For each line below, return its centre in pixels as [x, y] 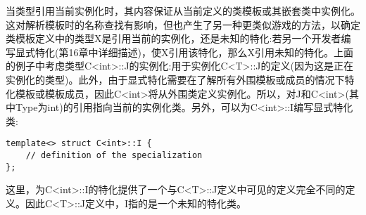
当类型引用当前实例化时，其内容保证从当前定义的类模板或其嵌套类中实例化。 [183, 11]
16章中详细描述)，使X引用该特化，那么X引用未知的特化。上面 [211, 52]
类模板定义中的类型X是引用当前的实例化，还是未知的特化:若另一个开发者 [173, 38]
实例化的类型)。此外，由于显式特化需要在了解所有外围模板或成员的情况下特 [180, 79]
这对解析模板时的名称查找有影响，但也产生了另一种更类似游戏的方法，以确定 [183, 24]
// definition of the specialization [114, 155]
